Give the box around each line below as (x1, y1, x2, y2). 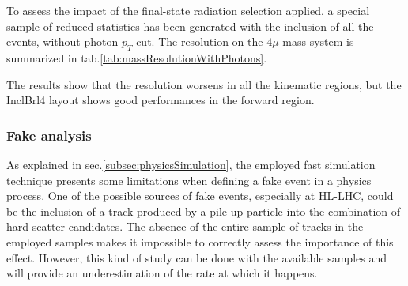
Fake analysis (6, 125, 92, 145)
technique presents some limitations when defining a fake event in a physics (6, 171, 372, 188)
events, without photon (6, 33, 119, 50)
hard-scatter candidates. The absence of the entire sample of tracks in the (6, 218, 364, 235)
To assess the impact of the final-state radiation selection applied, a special (6, 2, 370, 18)
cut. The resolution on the (136, 33, 263, 50)
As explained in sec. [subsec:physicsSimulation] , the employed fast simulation (6, 156, 376, 172)
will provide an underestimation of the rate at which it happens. (6, 265, 318, 281)
